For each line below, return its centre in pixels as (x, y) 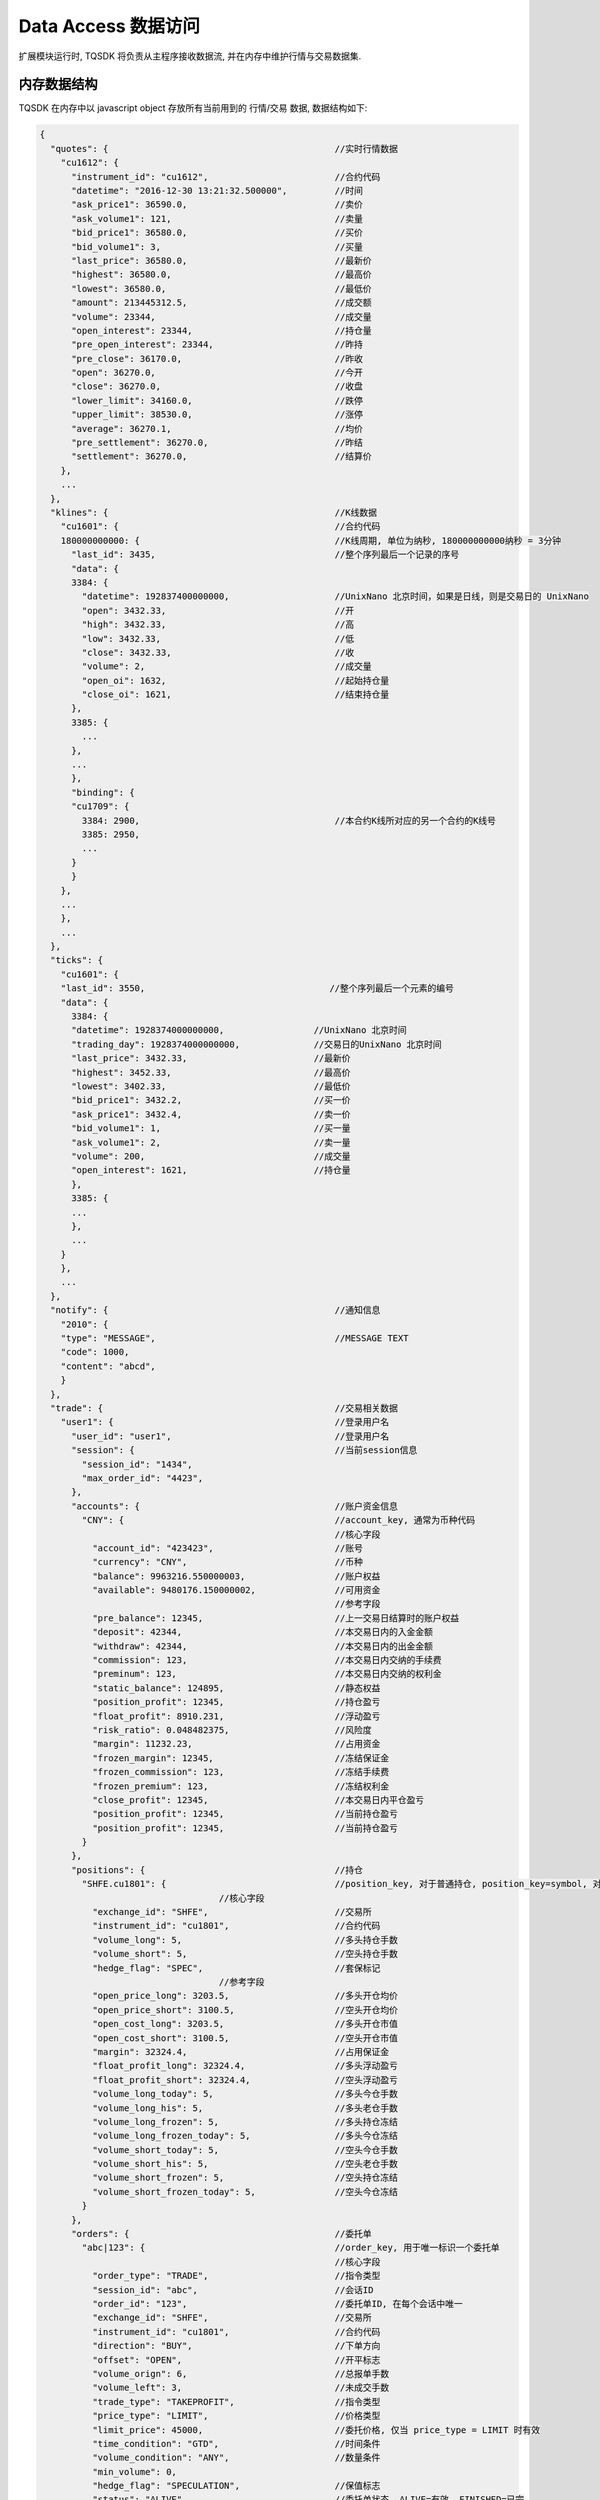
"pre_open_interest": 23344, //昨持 (217, 344)
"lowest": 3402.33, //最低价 (211, 1086)
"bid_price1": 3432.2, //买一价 (211, 1100)
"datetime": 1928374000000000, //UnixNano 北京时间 (239, 1030)
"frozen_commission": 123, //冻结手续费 (240, 1772)
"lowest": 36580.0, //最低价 (221, 288)
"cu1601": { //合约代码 (220, 526)
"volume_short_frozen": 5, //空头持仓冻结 (245, 2178)
